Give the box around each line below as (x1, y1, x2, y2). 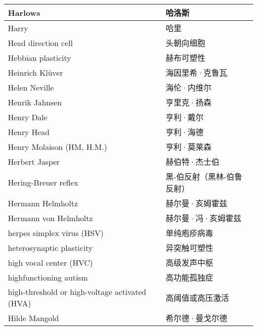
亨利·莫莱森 (166, 141, 212, 152)
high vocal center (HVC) (8, 256, 93, 268)
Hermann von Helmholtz (8, 212, 93, 224)
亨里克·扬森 (166, 96, 212, 108)
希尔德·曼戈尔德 (166, 312, 227, 324)
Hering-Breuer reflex (8, 176, 79, 188)
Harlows (8, 6, 41, 18)
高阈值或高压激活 (166, 292, 229, 303)
